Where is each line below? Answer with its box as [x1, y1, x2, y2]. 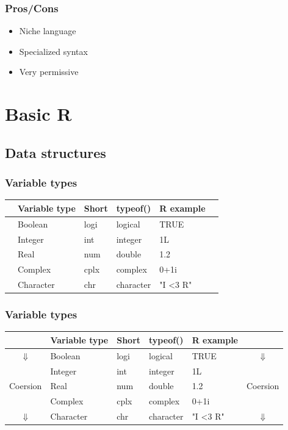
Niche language [19, 24, 76, 37]
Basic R [5, 101, 72, 126]
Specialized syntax [19, 45, 88, 57]
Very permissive [19, 65, 79, 78]
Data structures [5, 143, 106, 162]
